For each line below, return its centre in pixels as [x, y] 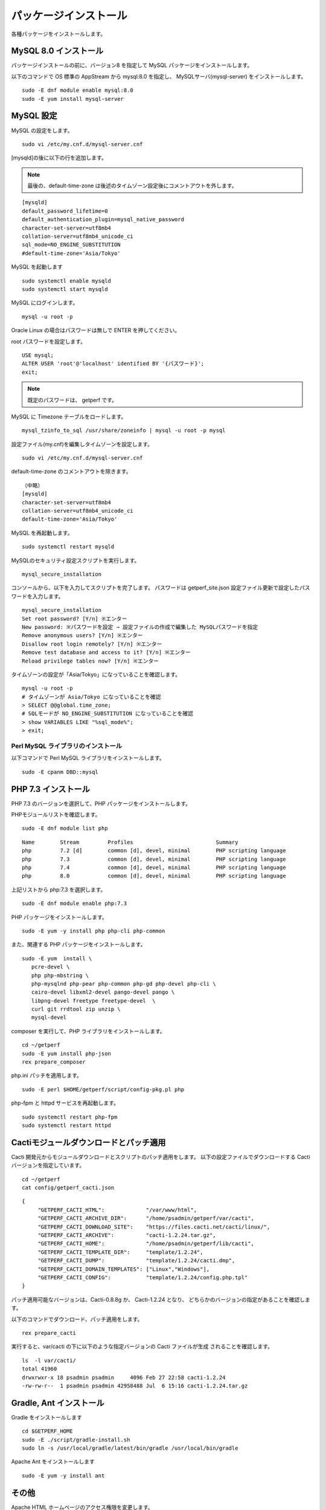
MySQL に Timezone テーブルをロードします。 [69, 416]
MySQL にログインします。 [45, 303]
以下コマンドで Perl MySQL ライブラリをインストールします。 [88, 758]
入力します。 [48, 596]
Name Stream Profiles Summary [130, 842]
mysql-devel [49, 1017]
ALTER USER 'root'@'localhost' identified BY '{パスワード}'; [113, 364]
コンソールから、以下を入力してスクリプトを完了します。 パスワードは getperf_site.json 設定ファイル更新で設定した [155, 588]
